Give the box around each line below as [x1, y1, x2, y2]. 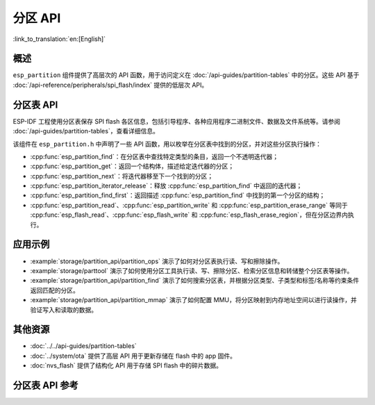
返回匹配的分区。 [30, 286, 79, 295]
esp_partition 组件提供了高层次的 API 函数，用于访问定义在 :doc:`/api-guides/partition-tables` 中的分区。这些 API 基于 [12, 71, 360, 79]
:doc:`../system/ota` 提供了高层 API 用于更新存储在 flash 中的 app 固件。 [30, 352, 236, 360]
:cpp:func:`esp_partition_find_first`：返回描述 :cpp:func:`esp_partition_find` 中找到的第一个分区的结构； [30, 191, 326, 199]
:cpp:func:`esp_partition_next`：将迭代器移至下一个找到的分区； [30, 172, 214, 180]
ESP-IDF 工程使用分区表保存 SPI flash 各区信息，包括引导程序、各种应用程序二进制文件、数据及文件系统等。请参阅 [12, 117, 340, 125]
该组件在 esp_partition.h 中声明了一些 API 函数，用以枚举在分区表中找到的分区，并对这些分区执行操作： [12, 140, 322, 148]
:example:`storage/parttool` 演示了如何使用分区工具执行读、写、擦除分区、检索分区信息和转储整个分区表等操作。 [30, 266, 353, 274]
